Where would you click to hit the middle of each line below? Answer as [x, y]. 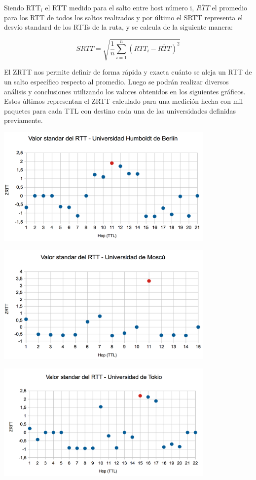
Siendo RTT [22, 7]
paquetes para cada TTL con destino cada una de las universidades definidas [120, 110]
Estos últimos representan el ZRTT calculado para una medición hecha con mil [124, 101]
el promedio [230, 7]
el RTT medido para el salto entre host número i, [120, 7]
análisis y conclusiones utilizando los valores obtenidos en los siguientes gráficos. [125, 91]
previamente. [23, 120]
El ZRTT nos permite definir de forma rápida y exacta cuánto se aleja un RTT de [128, 72]
